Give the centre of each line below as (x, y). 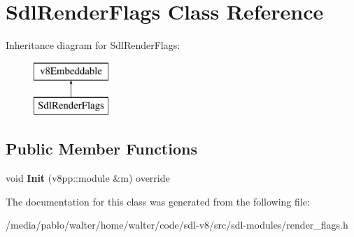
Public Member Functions (101, 149)
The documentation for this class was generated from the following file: (158, 201)
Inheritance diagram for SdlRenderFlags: (93, 45)
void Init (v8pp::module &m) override (88, 178)
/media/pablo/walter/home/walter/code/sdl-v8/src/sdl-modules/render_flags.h (177, 225)
